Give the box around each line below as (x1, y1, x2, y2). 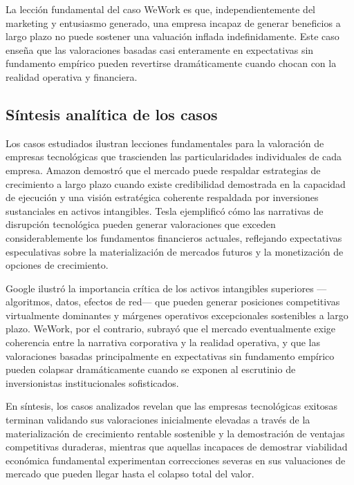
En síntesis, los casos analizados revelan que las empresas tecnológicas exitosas (6, 399, 337, 413)
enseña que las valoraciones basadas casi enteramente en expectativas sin (6, 42, 314, 57)
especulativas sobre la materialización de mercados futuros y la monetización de (6, 244, 344, 258)
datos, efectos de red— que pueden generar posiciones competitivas (55, 294, 340, 309)
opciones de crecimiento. (6, 258, 109, 272)
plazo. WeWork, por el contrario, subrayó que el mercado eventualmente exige (6, 321, 336, 336)
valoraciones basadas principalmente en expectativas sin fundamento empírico (6, 348, 335, 363)
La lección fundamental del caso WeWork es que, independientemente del (6, 2, 315, 16)
